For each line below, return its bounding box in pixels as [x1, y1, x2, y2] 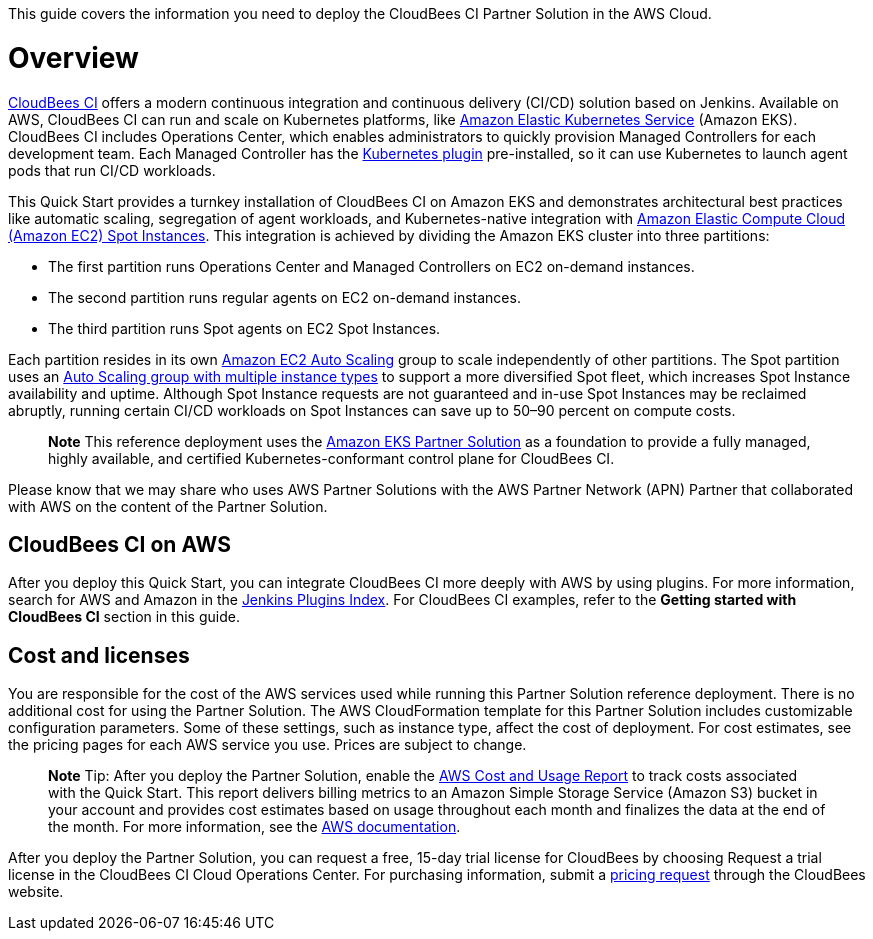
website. [8, 883, 64, 901]
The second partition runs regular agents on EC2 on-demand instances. [48, 288, 521, 306]
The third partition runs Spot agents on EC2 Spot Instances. [48, 319, 441, 337]
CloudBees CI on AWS [8, 531, 231, 557]
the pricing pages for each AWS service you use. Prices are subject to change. [8, 736, 527, 754]
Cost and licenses [8, 642, 190, 668]
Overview [8, 40, 139, 75]
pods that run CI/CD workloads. [8, 161, 216, 179]
